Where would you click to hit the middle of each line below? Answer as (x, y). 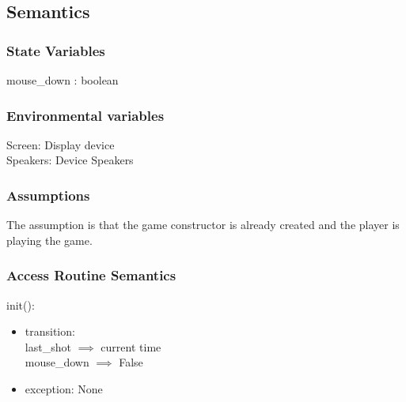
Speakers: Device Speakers (70, 160)
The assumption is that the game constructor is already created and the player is (203, 225)
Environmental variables (85, 115)
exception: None (64, 389)
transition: (50, 331)
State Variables (56, 50)
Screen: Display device (61, 144)
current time (131, 346)
